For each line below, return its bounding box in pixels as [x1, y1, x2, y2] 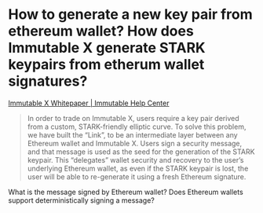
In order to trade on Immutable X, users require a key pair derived [27, 113, 239, 123]
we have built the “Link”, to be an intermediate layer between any [27, 130, 238, 139]
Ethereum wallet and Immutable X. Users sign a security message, [27, 138, 243, 148]
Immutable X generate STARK [8, 39, 206, 57]
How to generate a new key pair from [8, 6, 253, 24]
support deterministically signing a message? [8, 195, 155, 205]
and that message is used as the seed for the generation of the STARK [27, 147, 255, 156]
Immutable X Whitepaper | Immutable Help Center [8, 98, 170, 108]
